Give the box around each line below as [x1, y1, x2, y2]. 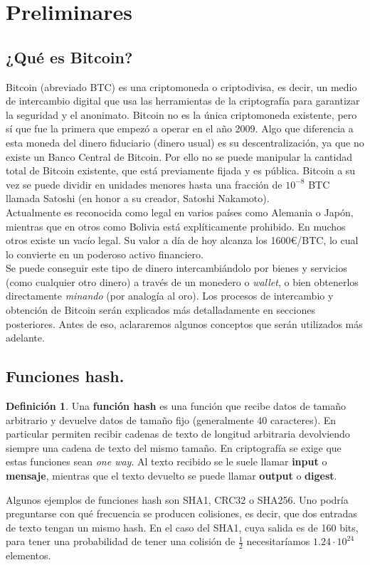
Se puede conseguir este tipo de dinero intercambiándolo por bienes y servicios [6, 260, 347, 275]
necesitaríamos [246, 534, 310, 549]
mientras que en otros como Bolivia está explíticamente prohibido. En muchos [6, 218, 346, 233]
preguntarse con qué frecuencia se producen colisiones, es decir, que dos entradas [6, 506, 357, 521]
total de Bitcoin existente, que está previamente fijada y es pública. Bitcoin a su [6, 163, 356, 178]
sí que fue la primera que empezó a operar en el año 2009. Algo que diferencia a [6, 121, 354, 136]
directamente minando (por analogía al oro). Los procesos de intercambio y [6, 288, 334, 303]
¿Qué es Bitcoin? [6, 46, 133, 68]
